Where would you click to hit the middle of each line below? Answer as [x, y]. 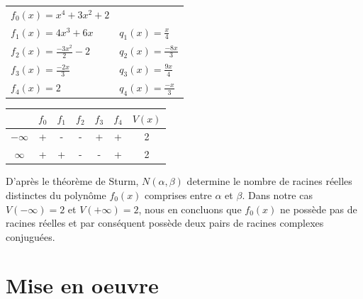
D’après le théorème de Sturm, [72, 181]
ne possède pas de [318, 209]
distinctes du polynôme [56, 194]
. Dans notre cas [277, 194]
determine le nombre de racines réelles [269, 181]
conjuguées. [30, 236]
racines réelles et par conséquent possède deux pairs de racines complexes [165, 223]
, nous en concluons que [190, 209]
